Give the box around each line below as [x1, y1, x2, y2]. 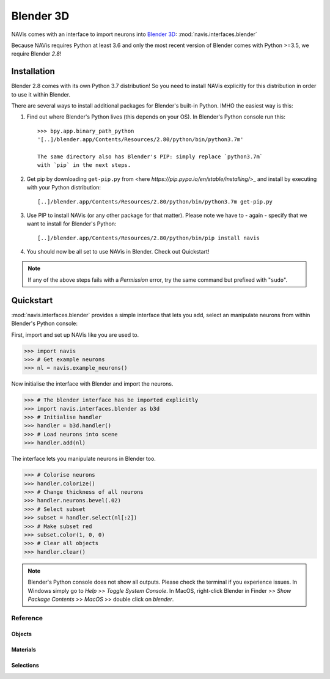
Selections [11, 662, 39, 669]
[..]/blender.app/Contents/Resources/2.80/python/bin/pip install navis [37, 234, 260, 241]
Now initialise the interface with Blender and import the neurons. [11, 380, 174, 387]
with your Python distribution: [26, 184, 101, 191]
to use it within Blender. [11, 90, 70, 98]
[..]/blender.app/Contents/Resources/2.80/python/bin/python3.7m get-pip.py [37, 198, 273, 205]
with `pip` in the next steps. [37, 162, 131, 169]
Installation [11, 66, 55, 76]
